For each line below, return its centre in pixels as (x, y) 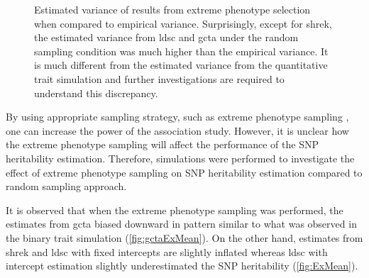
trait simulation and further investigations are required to (159, 78)
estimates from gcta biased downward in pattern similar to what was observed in (181, 224)
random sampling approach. (66, 186)
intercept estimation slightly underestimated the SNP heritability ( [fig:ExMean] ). (182, 266)
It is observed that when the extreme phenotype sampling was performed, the (175, 210)
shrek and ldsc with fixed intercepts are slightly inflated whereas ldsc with (167, 251)
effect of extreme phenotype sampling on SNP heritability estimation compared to (184, 172)
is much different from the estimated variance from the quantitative (181, 65)
